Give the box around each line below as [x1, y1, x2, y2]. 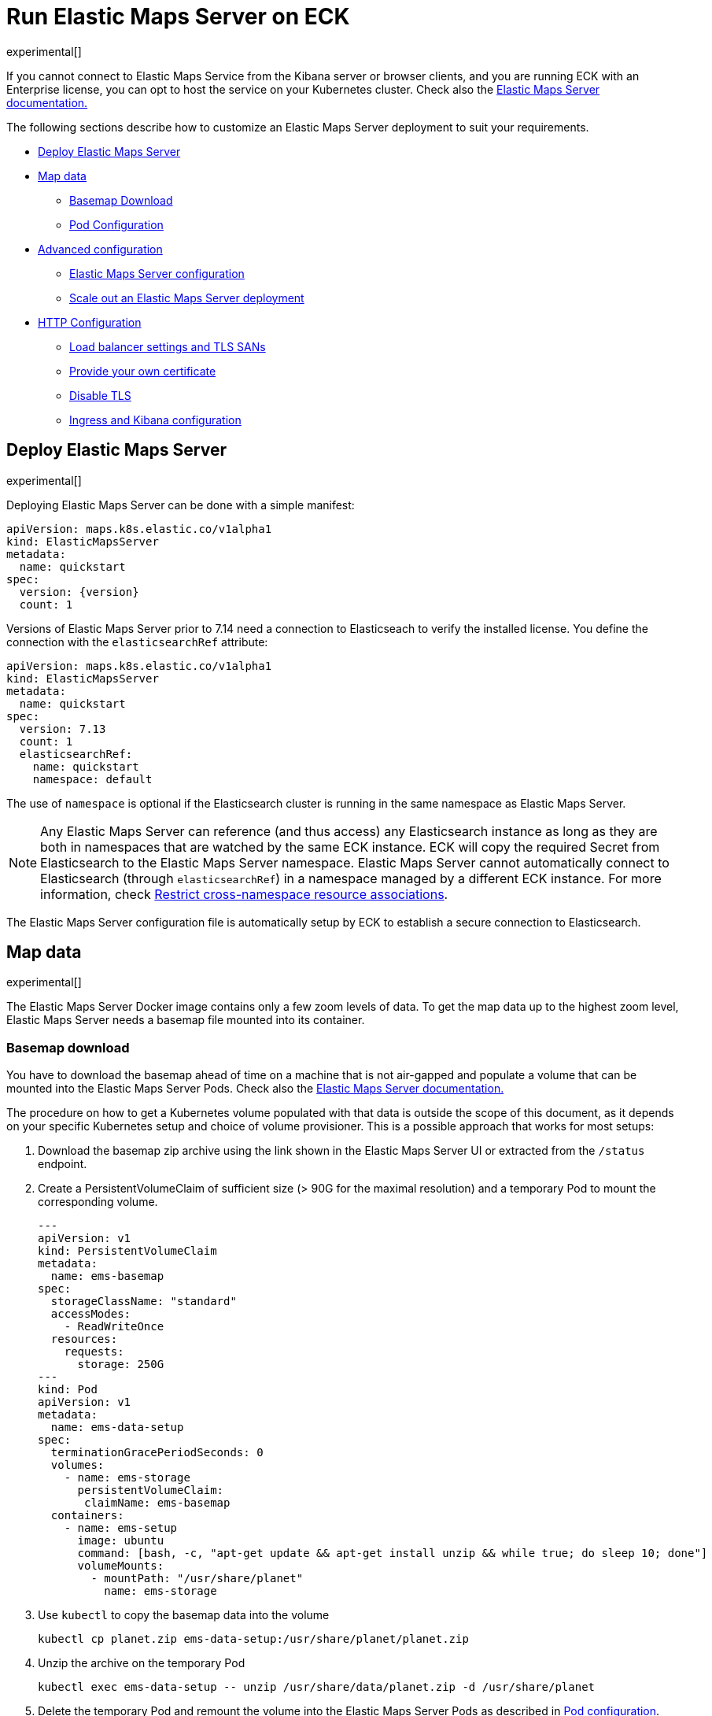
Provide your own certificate [69, 364, 216, 378]
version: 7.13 [19, 722, 106, 735]
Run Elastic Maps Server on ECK [6, 3, 350, 30]
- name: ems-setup [64, 1522, 178, 1535]
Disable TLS [69, 388, 131, 402]
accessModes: [50, 1307, 131, 1321]
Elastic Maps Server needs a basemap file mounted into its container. [6, 1013, 365, 1027]
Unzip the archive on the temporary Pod [38, 1656, 245, 1670]
